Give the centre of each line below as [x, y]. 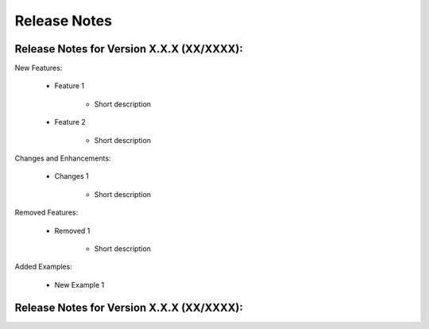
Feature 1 [70, 86]
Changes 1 [71, 176]
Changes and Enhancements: [63, 158]
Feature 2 [70, 122]
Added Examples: [44, 267]
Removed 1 [72, 230]
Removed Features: [46, 213]
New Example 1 [79, 284]
